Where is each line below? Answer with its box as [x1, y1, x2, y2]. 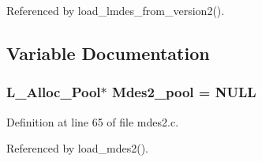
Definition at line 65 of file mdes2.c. [6, 113, 179, 130]
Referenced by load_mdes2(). [6, 140, 148, 156]
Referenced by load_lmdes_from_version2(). [6, 2, 225, 18]
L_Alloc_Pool [6, 82, 101, 102]
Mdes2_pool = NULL [112, 82, 256, 102]
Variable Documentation [6, 40, 210, 65]
